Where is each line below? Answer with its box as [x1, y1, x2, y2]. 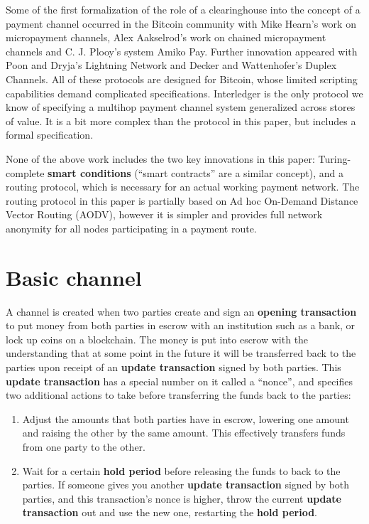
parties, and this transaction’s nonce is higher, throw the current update [22, 491, 341, 506]
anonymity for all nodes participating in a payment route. [6, 220, 257, 235]
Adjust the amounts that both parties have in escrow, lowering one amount [22, 411, 349, 426]
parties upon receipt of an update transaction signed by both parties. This [6, 360, 341, 374]
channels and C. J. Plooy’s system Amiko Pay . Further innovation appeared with [6, 43, 358, 58]
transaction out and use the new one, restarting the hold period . [22, 505, 317, 520]
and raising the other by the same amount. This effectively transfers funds [22, 425, 346, 440]
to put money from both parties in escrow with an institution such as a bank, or [6, 318, 356, 333]
